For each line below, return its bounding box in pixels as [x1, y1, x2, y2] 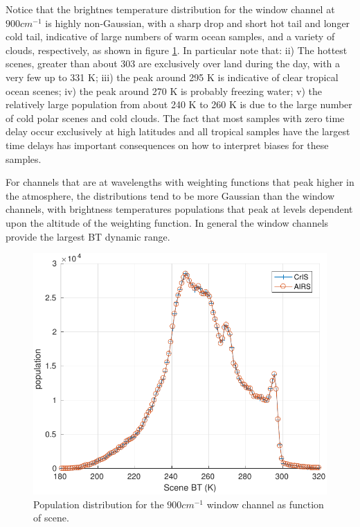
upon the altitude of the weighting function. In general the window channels [6, 215, 329, 230]
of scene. [33, 510, 69, 525]
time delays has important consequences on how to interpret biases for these [6, 137, 329, 152]
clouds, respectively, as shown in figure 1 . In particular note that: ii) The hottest [6, 42, 348, 57]
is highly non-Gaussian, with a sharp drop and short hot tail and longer [45, 15, 350, 30]
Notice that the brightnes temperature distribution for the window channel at [6, 2, 335, 16]
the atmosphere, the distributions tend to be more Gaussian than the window [6, 188, 335, 202]
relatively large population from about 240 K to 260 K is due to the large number [6, 97, 352, 112]
